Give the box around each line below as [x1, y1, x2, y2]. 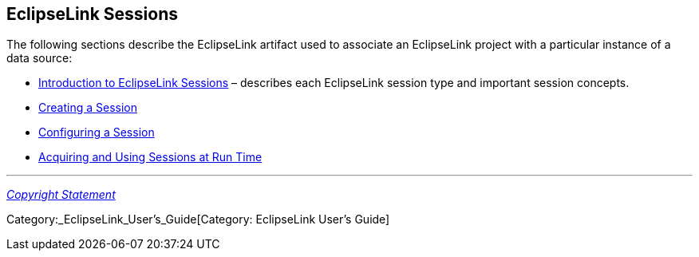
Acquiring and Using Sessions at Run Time [38, 150, 263, 164]
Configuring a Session [38, 125, 155, 140]
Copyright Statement [6, 188, 116, 202]
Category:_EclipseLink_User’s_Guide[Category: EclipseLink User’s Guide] [6, 212, 390, 227]
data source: [6, 51, 73, 65]
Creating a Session [38, 101, 137, 115]
